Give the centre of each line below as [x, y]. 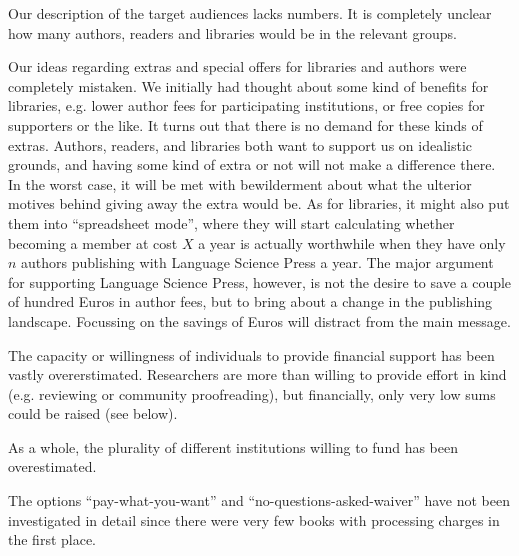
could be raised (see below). [93, 413]
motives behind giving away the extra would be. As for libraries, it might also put [259, 203]
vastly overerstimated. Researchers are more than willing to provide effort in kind [257, 374]
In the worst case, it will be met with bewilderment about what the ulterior [240, 183]
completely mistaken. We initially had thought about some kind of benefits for [248, 85]
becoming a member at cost [93, 242]
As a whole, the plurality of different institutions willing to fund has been [233, 446]
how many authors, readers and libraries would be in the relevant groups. [232, 32]
